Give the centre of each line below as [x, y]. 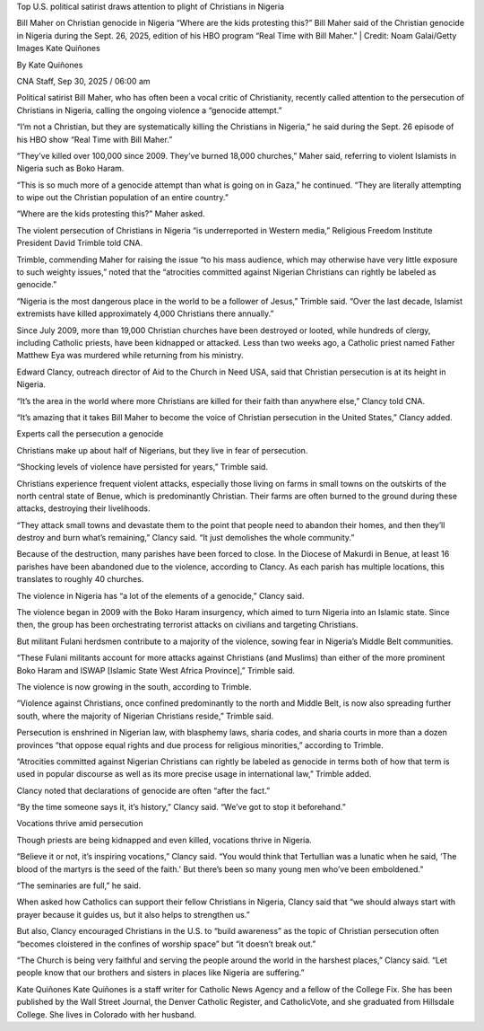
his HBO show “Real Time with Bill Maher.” [95, 139]
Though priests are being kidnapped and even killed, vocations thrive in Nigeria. [164, 840]
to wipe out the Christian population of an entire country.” [122, 198]
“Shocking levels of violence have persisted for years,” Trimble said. [143, 467]
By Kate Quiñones [50, 65]
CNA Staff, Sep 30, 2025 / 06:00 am [84, 81]
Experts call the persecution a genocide [90, 434]
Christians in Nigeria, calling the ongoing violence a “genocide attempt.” [149, 110]
